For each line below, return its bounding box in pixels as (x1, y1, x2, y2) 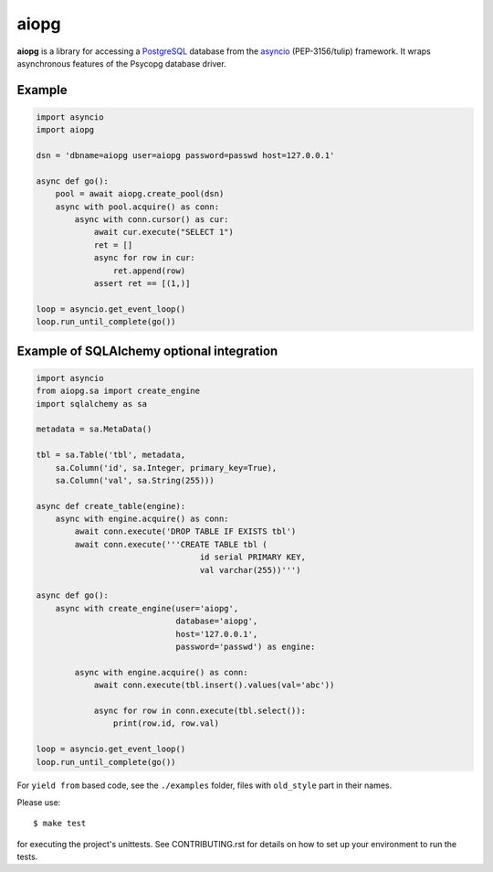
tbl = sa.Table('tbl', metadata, (36, 450, 186, 461)
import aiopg (36, 124, 95, 135)
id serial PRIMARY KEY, (199, 552, 306, 562)
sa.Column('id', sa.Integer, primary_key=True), (55, 463, 278, 473)
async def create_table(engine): (36, 501, 186, 511)
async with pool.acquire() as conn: (55, 201, 219, 212)
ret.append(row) (112, 265, 186, 276)
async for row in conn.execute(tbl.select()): (93, 705, 306, 716)
